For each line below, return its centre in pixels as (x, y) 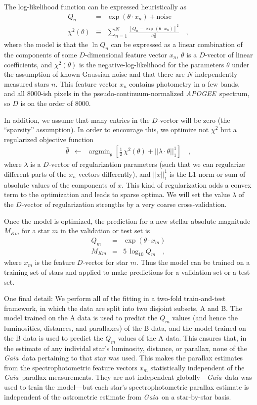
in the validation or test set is (105, 230)
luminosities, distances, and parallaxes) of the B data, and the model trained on (125, 328)
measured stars (27, 83)
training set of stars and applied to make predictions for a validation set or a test (127, 272)
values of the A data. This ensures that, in (182, 337)
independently (216, 74)
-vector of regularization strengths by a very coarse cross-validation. (124, 204)
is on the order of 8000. (56, 103)
